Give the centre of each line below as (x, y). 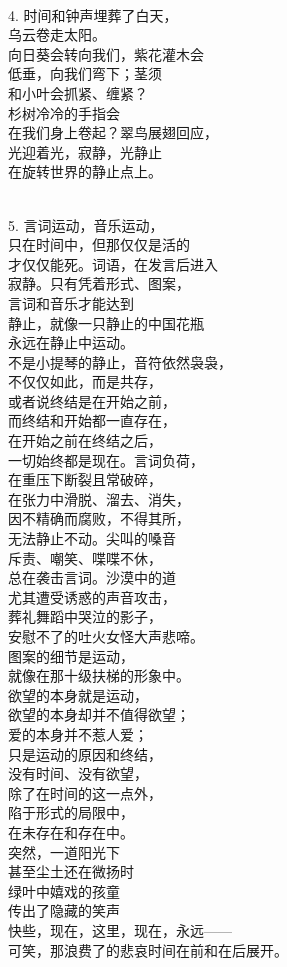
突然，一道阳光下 (64, 851)
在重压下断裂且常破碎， (85, 479)
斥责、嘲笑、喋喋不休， (85, 557)
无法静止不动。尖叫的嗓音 (92, 538)
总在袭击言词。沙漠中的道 (92, 577)
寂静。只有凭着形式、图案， (99, 283)
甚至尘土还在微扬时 (71, 871)
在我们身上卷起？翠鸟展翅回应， (113, 132)
